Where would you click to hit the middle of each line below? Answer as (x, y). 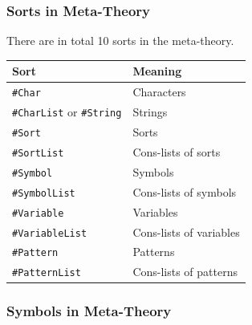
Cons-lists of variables (186, 232)
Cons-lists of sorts (177, 151)
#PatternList (47, 273)
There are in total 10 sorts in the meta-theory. (120, 41)
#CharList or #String (67, 112)
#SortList (38, 153)
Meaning (157, 71)
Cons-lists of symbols (185, 191)
